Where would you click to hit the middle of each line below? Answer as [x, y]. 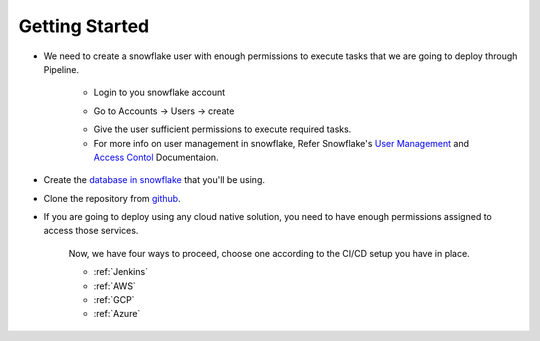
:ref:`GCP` [114, 300]
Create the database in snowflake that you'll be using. [154, 180]
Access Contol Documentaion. [156, 157]
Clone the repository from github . [112, 198]
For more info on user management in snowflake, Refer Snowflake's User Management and [281, 143]
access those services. [91, 231]
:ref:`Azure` [117, 314]
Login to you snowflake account [159, 92]
